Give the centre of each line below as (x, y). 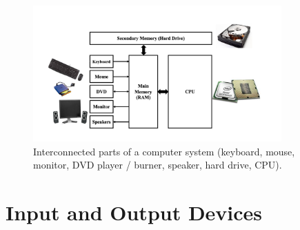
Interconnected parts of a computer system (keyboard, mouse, (164, 151)
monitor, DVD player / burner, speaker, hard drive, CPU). (158, 165)
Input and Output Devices (134, 212)
